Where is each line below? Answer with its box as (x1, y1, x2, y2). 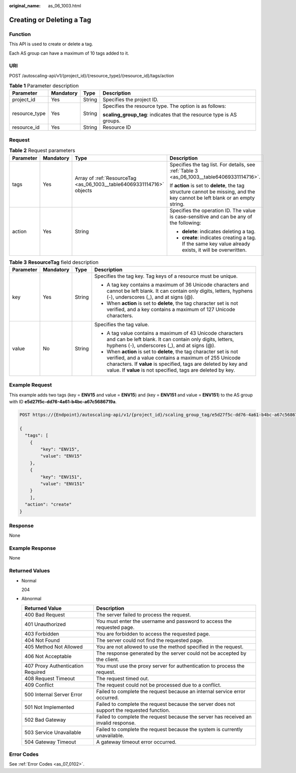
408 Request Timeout (24, 675, 75, 682)
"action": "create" (25, 502, 72, 507)
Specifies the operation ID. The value (169, 207, 256, 214)
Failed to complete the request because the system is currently (96, 726, 243, 733)
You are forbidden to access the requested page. (96, 630, 211, 637)
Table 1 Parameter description (9, 82, 79, 89)
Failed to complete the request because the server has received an (96, 713, 252, 720)
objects (74, 187, 92, 194)
